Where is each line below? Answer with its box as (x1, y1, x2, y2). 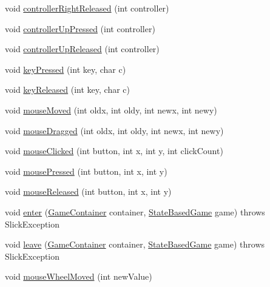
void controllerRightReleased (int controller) (5, 2, 169, 14)
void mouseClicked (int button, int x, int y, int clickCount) (5, 144, 223, 157)
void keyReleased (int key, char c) (5, 83, 130, 96)
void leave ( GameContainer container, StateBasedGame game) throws (5, 238, 265, 251)
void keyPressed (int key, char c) (5, 62, 126, 75)
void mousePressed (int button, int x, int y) (5, 164, 167, 177)
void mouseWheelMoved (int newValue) (5, 270, 152, 283)
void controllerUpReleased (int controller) (5, 42, 160, 55)
